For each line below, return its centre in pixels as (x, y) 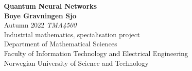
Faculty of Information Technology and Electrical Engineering (96, 53)
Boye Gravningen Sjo (40, 15)
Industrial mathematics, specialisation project (72, 34)
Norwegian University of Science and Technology (76, 63)
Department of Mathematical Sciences (61, 44)
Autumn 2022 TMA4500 (40, 25)
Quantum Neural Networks (51, 6)
